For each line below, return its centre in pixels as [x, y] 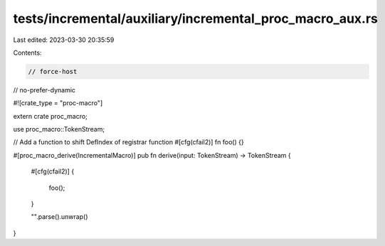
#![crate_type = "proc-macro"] [58, 103]
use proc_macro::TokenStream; [59, 129]
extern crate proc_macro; [51, 116]
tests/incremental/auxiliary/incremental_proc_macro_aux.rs [196, 18]
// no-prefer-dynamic [44, 90]
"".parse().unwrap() [59, 217]
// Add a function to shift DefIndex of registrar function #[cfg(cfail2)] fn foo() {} [129, 142]
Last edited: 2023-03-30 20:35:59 [64, 40]
